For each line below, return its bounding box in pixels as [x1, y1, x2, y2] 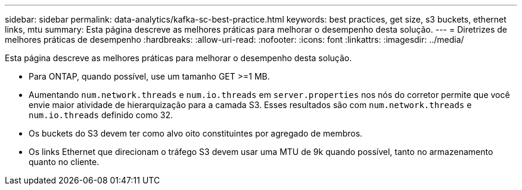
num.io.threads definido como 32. [29, 110, 173, 120]
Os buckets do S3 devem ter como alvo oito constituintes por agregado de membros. [29, 128, 363, 138]
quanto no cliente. [29, 157, 100, 167]
